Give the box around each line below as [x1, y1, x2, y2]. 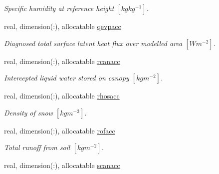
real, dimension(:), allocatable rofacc [4, 125, 115, 135]
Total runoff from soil [4, 142, 70, 152]
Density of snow [4, 107, 53, 117]
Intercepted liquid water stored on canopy [4, 72, 129, 83]
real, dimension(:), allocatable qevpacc [4, 21, 121, 31]
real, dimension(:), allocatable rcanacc [4, 55, 120, 66]
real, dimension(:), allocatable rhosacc [4, 90, 120, 101]
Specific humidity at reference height [4, 3, 114, 13]
